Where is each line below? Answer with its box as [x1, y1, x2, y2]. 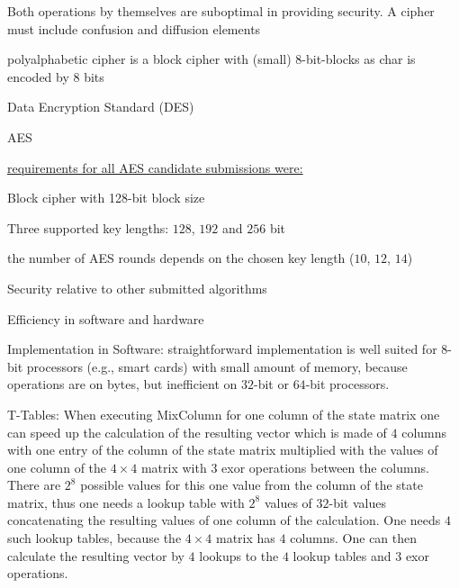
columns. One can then [290, 529, 418, 547]
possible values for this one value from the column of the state [80, 475, 423, 494]
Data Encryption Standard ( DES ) [7, 97, 194, 116]
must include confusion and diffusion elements [7, 19, 261, 38]
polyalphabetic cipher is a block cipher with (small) [7, 50, 292, 68]
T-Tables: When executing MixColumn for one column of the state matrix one [7, 404, 440, 423]
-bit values [328, 493, 386, 511]
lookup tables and [292, 546, 391, 565]
